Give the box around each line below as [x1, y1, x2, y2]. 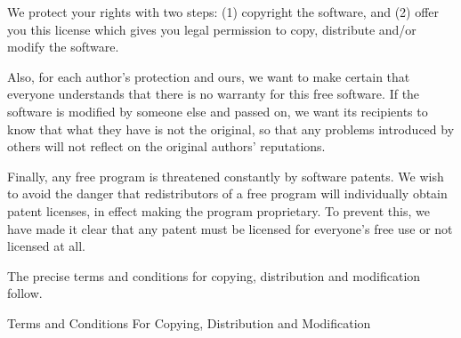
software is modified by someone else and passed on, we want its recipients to [7, 101, 428, 120]
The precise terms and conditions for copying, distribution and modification [7, 266, 421, 285]
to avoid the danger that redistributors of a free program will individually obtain [7, 184, 448, 203]
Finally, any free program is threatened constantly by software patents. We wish [7, 166, 444, 185]
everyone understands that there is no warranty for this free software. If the [7, 84, 420, 103]
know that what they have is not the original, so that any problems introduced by [7, 119, 455, 138]
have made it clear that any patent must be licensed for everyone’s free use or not [7, 219, 453, 237]
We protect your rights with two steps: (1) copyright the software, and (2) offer [7, 3, 440, 20]
